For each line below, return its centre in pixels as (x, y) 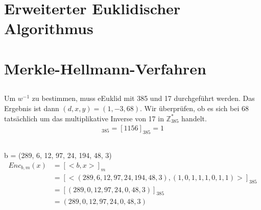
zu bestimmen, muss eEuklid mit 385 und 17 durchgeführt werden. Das (143, 98)
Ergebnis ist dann (32, 108)
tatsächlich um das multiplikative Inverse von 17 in (84, 118)
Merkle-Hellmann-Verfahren (105, 68)
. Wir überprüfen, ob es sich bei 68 (195, 108)
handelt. (194, 118)
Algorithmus (49, 28)
